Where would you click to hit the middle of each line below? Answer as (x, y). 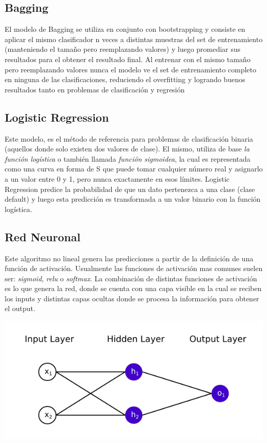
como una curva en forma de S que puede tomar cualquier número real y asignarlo (134, 169)
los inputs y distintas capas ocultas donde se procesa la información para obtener (132, 298)
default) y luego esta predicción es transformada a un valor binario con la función (133, 199)
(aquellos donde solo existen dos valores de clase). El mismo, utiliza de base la (127, 149)
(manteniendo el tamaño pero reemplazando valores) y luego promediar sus (123, 49)
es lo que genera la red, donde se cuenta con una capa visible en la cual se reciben (133, 288)
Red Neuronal (43, 236)
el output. (20, 308)
